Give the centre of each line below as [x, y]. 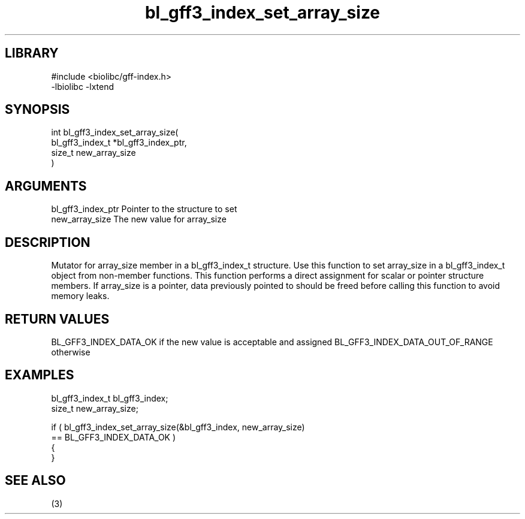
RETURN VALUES [57, 319]
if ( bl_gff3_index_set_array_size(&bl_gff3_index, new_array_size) [178, 427]
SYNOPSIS [37, 110]
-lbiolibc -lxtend [83, 86]
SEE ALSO [35, 481]
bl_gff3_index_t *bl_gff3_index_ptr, [119, 143]
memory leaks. [80, 296]
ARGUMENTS [46, 186]
